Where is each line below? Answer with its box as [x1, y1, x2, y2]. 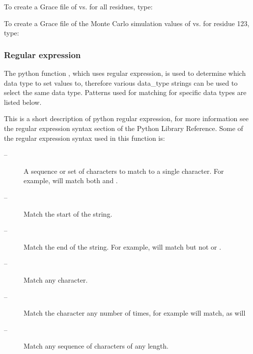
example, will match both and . [24, 175, 118, 186]
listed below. [4, 97, 42, 107]
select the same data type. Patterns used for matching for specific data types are [4, 87, 247, 97]
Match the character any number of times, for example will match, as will [24, 308, 246, 318]
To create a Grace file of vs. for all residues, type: [4, 1, 153, 11]
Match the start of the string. [24, 208, 112, 219]
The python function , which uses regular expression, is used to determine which [4, 68, 246, 78]
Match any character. [24, 274, 88, 285]
